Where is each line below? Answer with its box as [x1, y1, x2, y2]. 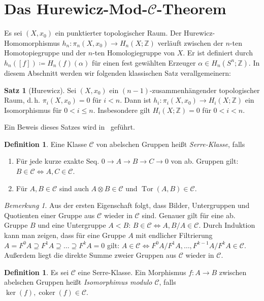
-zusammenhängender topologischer [149, 84, 260, 95]
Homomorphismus [4, 37, 60, 48]
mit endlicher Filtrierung [136, 230, 213, 240]
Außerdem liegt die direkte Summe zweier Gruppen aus [4, 250, 177, 260]
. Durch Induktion [199, 220, 255, 230]
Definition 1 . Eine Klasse [4, 138, 87, 149]
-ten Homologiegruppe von [92, 47, 175, 58]
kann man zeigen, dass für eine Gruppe [4, 230, 126, 240]
